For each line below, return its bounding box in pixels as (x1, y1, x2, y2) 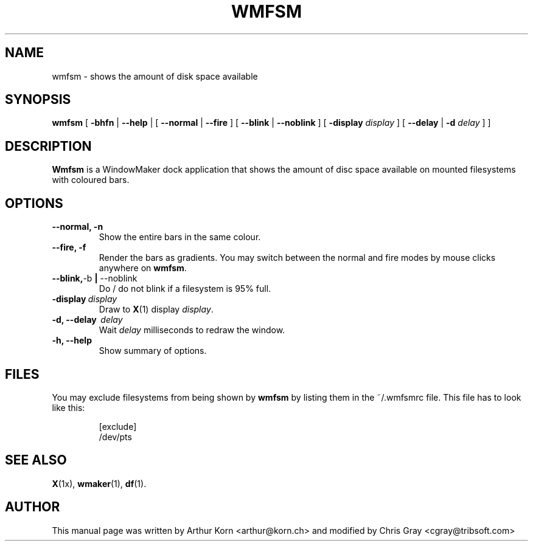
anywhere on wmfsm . (99, 263, 187, 274)
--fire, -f (52, 242, 86, 253)
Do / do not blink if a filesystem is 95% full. (99, 283, 271, 294)
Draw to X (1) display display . (99, 304, 214, 315)
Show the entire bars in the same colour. (99, 232, 261, 243)
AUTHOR (5, 499, 60, 515)
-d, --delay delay (52, 314, 123, 325)
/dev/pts (99, 431, 132, 442)
